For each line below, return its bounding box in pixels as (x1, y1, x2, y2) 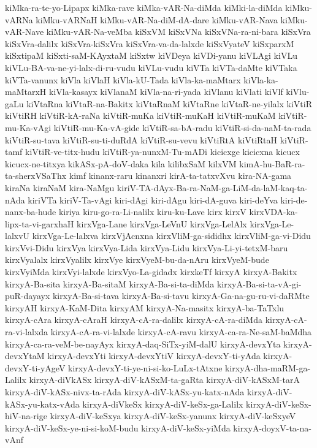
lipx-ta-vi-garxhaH (5, 217, 74, 230)
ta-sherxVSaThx (5, 169, 67, 182)
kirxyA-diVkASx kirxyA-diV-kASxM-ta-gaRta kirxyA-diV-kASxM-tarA (29, 373, 300, 386)
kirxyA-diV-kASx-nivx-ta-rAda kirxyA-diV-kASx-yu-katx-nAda (5, 385, 245, 398)
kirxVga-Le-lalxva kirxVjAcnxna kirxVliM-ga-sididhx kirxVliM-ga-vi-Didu (32, 229, 311, 242)
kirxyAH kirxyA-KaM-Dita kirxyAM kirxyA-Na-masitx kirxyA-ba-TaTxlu (5, 301, 285, 314)
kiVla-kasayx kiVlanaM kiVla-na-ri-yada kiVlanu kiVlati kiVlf (48, 85, 283, 98)
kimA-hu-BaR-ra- (239, 157, 305, 170)
